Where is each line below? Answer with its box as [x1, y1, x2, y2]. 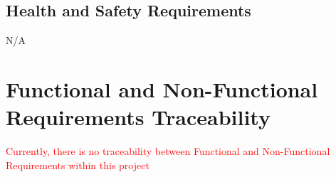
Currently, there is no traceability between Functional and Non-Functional [6, 144, 330, 159]
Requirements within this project [6, 157, 149, 172]
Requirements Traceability [6, 102, 271, 132]
